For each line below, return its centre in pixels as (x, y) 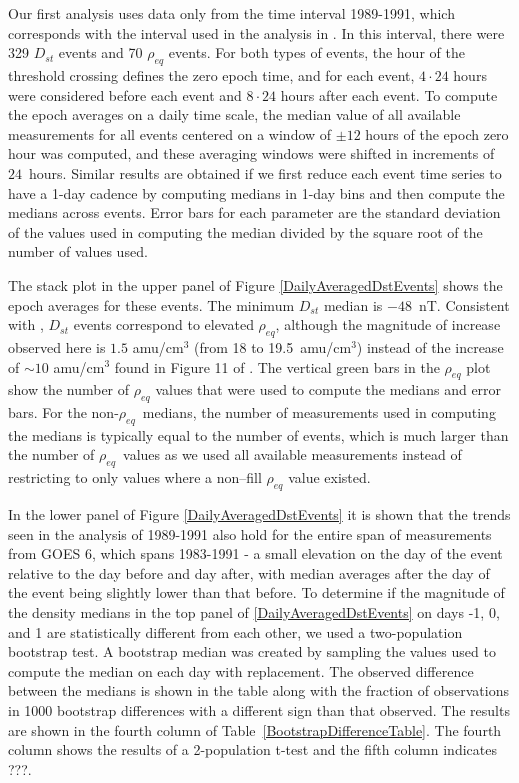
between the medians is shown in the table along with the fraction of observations (258, 690)
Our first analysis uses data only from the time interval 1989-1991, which (231, 13)
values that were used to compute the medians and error (328, 389)
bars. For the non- (63, 412)
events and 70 (100, 52)
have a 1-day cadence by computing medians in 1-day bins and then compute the (256, 192)
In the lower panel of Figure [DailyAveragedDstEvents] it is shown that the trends (259, 514)
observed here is (57, 346)
